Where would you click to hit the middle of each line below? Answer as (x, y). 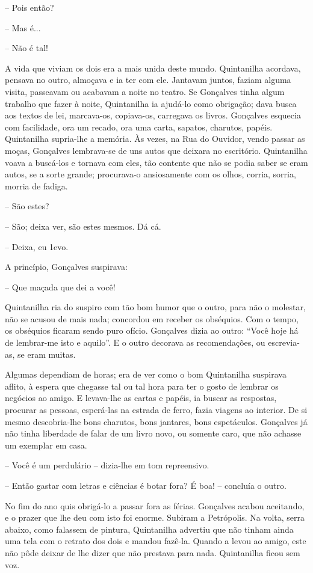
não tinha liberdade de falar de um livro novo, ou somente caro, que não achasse (153, 433)
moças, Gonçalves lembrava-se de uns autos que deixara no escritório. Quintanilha (156, 150)
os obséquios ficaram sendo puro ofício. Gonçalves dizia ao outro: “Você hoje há (152, 330)
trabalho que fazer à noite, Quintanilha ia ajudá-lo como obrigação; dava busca (151, 103)
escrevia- (284, 342)
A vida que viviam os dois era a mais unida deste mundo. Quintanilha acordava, (153, 68)
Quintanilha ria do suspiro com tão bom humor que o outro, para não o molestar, (155, 307)
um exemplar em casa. (46, 445)
